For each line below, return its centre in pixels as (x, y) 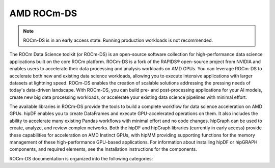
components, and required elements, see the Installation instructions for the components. (103, 149)
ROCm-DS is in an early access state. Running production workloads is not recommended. (118, 40)
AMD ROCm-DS (43, 13)
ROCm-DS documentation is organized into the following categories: (81, 158)
